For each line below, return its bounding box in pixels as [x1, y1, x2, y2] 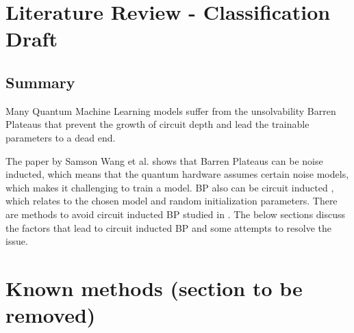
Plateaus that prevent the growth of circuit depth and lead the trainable [5, 117, 309, 131]
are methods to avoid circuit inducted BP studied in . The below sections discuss [5, 207, 346, 221]
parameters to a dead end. [5, 130, 116, 144]
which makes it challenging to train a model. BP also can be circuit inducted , [5, 180, 334, 194]
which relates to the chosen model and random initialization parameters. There [5, 194, 338, 208]
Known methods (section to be [5, 274, 303, 302]
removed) [5, 301, 96, 329]
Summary [5, 71, 75, 92]
